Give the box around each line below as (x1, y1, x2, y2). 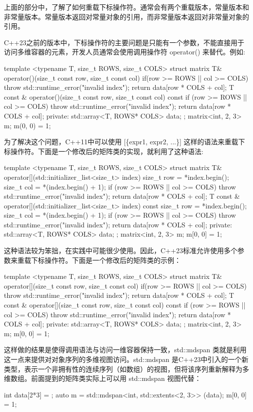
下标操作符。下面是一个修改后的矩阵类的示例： (31, 255, 181, 265)
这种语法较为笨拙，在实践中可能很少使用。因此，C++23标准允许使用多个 (4, 245, 237, 256)
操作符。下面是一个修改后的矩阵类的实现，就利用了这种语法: (10, 146, 203, 156)
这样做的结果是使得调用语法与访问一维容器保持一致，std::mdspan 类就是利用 (4, 344, 247, 355)
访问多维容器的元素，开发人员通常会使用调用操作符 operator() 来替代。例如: (4, 47, 245, 57)
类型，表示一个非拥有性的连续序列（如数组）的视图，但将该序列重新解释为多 (4, 363, 249, 374)
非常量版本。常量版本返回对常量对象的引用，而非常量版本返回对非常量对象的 (4, 11, 249, 21)
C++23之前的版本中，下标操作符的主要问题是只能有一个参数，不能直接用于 (4, 37, 244, 47)
